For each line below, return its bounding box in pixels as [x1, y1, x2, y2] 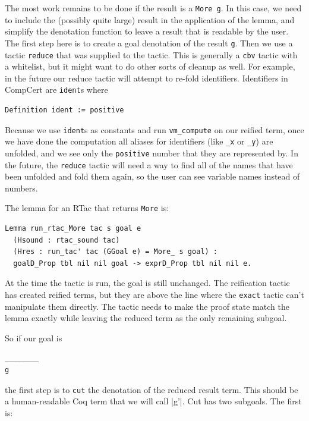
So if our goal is [5, 331, 62, 344]
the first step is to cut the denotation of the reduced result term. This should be [5, 383, 298, 395]
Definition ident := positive [5, 106, 124, 114]
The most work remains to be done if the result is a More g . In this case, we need [5, 2, 302, 14]
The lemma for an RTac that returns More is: [5, 202, 169, 214]
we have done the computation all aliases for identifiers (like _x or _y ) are [5, 135, 273, 147]
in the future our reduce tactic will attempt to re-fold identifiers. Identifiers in [5, 71, 288, 84]
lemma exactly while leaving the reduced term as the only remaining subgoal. [5, 312, 287, 324]
